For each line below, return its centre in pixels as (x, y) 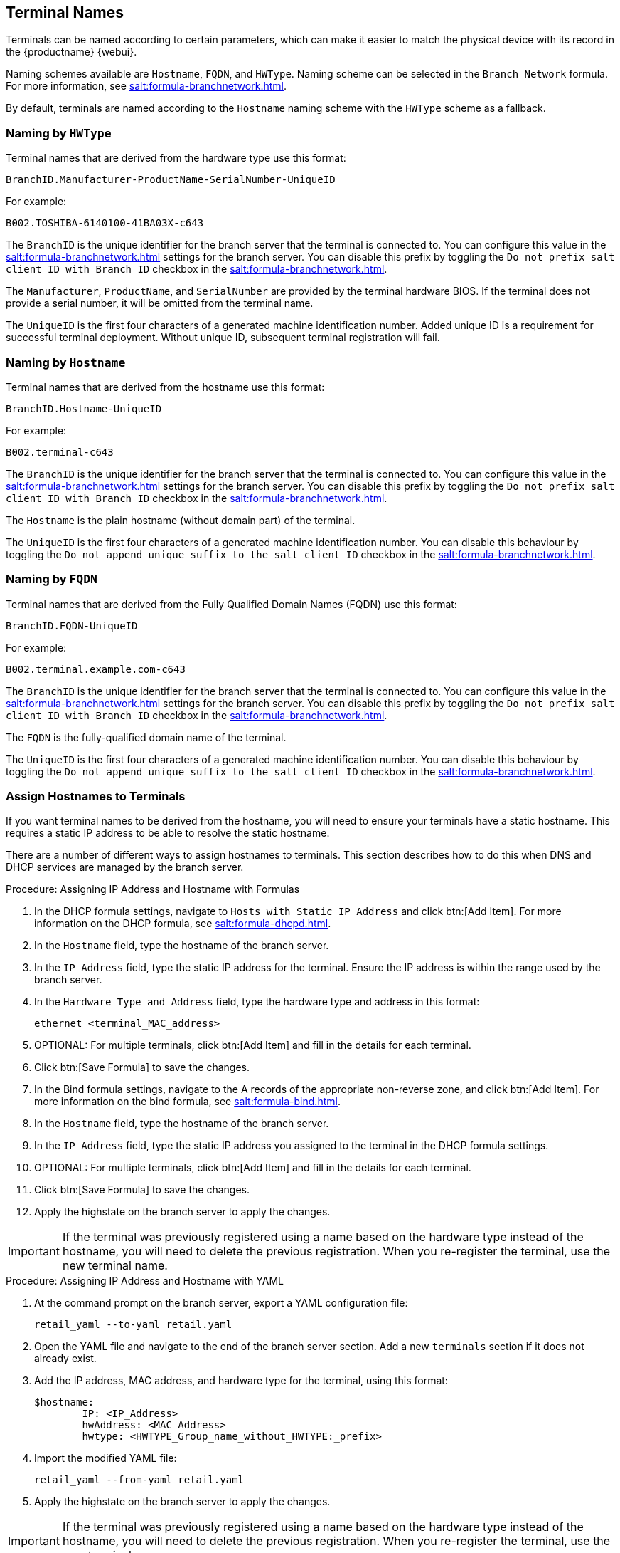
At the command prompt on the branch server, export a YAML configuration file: (221, 1303)
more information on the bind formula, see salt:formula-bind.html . (187, 1102)
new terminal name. (115, 1266)
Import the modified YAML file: (106, 1458)
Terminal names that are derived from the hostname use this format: (165, 387)
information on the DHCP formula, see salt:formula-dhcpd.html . (183, 924)
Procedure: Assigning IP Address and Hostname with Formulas (153, 889)
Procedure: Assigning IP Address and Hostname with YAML (145, 1281)
